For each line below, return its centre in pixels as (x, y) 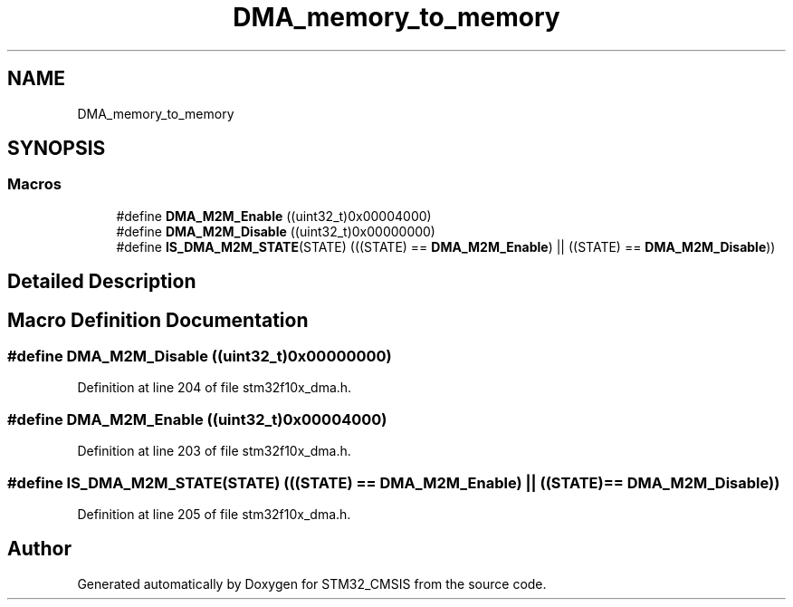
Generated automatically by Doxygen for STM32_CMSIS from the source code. (312, 583)
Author (39, 549)
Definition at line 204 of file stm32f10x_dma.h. (215, 388)
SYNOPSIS (57, 149)
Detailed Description (102, 282)
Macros (34, 184)
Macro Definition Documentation (158, 320)
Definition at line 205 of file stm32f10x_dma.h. (214, 514)
